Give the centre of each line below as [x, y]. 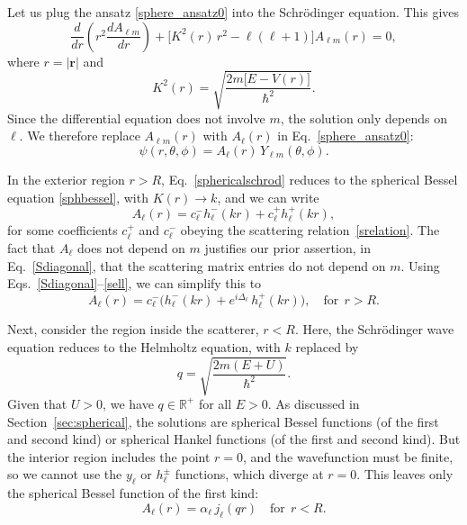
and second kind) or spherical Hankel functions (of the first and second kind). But [234, 439]
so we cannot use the [65, 474]
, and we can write [268, 197]
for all [215, 403]
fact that [31, 247]
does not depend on [131, 247]
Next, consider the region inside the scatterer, [133, 329]
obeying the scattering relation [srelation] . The [310, 230]
